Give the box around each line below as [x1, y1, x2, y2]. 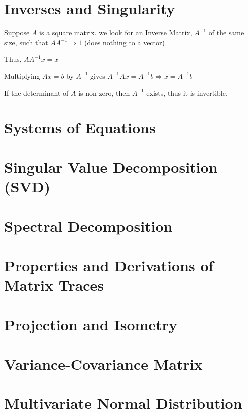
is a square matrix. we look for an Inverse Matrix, [39, 27, 192, 38]
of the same [208, 27, 244, 38]
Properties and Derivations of [4, 255, 214, 275]
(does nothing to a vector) [84, 37, 165, 47]
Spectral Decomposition [4, 216, 173, 236]
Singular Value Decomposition [4, 156, 218, 177]
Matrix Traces [4, 274, 104, 295]
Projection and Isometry [4, 314, 177, 335]
